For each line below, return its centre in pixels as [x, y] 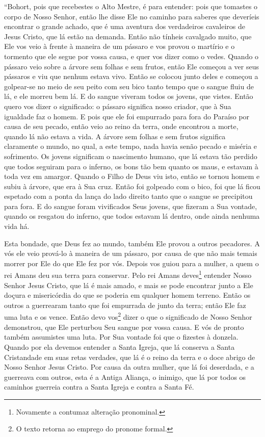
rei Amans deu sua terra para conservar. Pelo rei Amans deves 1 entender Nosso [128, 274]
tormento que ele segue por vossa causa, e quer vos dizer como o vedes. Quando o [131, 56]
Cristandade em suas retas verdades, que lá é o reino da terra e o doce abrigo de [130, 357]
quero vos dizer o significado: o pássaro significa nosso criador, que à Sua [118, 106]
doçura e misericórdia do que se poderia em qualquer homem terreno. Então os [127, 295]
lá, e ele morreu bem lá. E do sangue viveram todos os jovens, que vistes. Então [129, 96]
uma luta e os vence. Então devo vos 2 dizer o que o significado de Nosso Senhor [128, 316]
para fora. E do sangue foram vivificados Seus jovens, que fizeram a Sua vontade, [131, 206]
